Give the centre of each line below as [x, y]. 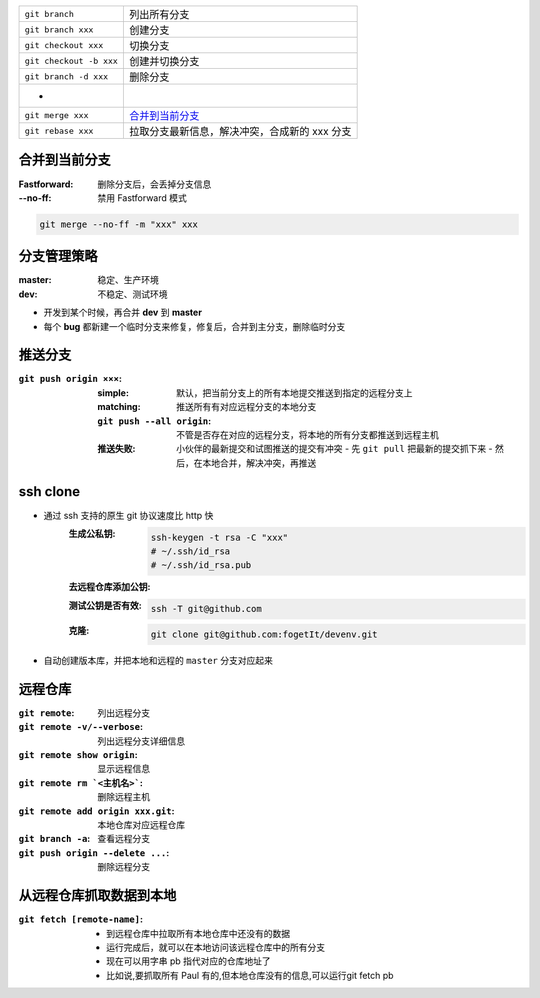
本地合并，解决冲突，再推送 [259, 462]
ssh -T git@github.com [206, 609]
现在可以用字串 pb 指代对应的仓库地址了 [189, 961]
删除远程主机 [123, 797]
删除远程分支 [123, 867]
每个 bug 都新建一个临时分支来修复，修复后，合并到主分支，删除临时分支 [194, 326]
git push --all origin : [154, 421]
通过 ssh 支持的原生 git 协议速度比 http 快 [128, 515]
